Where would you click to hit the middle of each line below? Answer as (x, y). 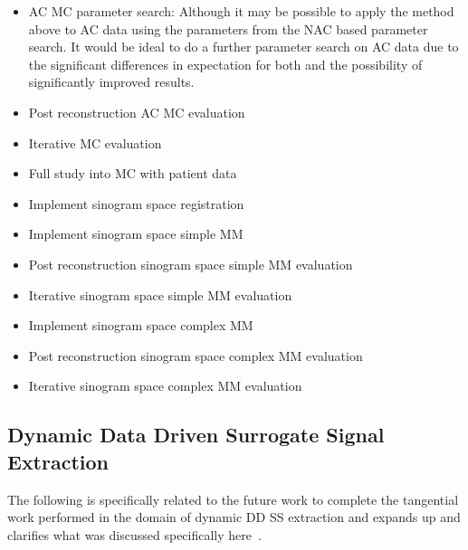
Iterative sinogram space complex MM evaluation (165, 386)
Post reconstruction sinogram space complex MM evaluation (196, 355)
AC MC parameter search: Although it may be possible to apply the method (241, 11)
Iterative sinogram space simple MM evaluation (160, 294)
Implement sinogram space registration (136, 203)
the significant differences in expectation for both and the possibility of (225, 64)
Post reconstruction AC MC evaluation (137, 112)
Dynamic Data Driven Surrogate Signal (196, 435)
